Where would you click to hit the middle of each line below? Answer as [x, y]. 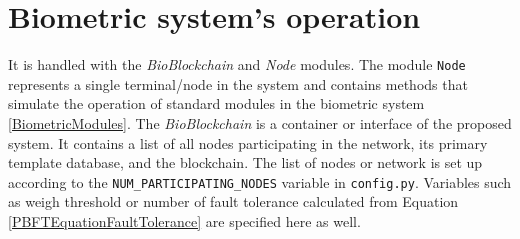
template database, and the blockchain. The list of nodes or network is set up [245, 162]
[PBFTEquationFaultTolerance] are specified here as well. [184, 221]
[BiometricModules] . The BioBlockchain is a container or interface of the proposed [260, 122]
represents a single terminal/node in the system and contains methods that [238, 83]
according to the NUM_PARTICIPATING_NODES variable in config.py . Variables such [260, 181]
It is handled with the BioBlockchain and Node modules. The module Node [237, 64]
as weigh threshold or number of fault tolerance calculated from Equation [233, 201]
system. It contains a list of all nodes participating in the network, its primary [248, 142]
